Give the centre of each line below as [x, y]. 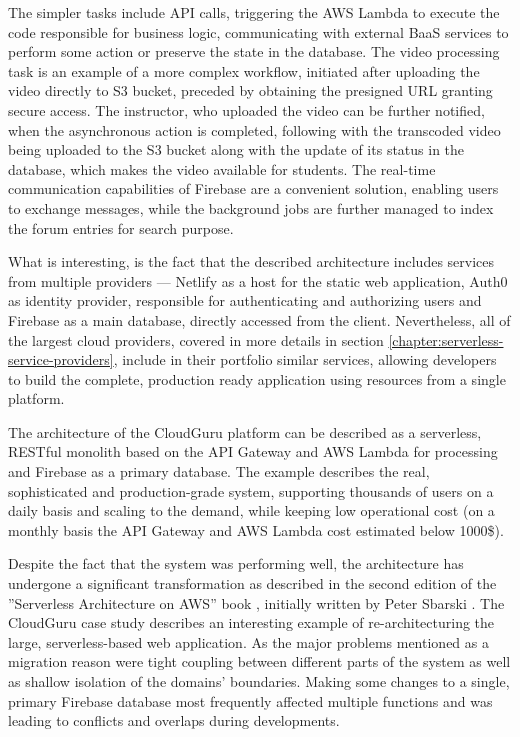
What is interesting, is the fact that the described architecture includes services [251, 261]
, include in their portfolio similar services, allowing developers [305, 359]
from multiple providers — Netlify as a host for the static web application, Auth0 [258, 280]
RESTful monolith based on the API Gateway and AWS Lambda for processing [253, 451]
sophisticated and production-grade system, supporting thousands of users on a [251, 490]
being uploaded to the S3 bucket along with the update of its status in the [236, 149]
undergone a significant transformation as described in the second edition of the [252, 583]
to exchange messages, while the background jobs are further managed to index [251, 207]
